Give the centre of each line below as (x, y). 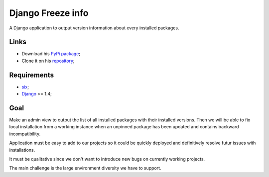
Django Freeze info (49, 13)
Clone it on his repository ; (48, 61)
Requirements (32, 75)
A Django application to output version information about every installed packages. (94, 28)
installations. (22, 150)
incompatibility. (25, 134)
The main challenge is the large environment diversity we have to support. (85, 168)
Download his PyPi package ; (51, 54)
